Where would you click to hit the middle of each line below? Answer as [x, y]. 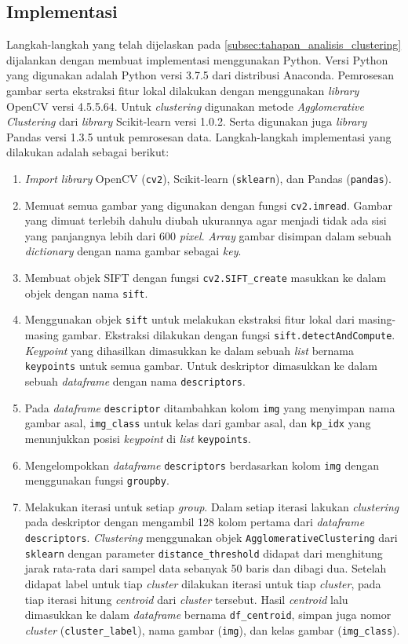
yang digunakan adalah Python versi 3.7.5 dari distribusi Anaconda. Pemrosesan [200, 75]
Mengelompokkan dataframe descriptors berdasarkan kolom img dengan [202, 465]
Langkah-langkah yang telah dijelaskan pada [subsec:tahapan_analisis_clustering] [204, 44]
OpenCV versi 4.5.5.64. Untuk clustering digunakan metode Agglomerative [185, 106]
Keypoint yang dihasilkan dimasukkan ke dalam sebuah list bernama [189, 350]
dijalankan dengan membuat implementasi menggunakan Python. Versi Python [197, 59]
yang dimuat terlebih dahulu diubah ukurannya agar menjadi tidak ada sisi [206, 220]
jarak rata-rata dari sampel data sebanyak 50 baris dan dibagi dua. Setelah [206, 568]
